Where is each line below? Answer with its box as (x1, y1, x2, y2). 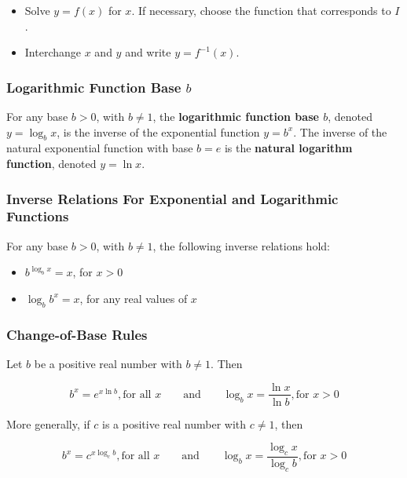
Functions (6, 206, 69, 226)
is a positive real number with (102, 415, 247, 432)
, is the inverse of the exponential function (57, 123, 260, 140)
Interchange (24, 44, 82, 60)
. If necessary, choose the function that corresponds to (131, 2, 391, 18)
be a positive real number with (34, 355, 182, 371)
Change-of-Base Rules (6, 324, 148, 344)
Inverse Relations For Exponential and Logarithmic (6, 188, 339, 208)
